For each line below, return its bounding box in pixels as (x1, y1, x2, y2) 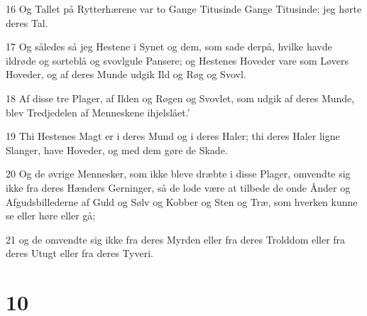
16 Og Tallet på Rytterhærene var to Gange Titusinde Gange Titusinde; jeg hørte (6, 1, 362, 16)
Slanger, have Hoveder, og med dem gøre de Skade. (6, 142, 228, 157)
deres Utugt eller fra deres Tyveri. (6, 246, 153, 261)
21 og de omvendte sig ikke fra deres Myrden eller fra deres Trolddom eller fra (6, 231, 346, 246)
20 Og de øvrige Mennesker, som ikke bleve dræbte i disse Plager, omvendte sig (6, 166, 351, 181)
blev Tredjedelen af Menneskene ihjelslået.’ (6, 104, 190, 119)
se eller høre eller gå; (6, 208, 96, 223)
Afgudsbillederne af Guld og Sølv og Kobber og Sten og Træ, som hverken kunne (6, 194, 358, 209)
